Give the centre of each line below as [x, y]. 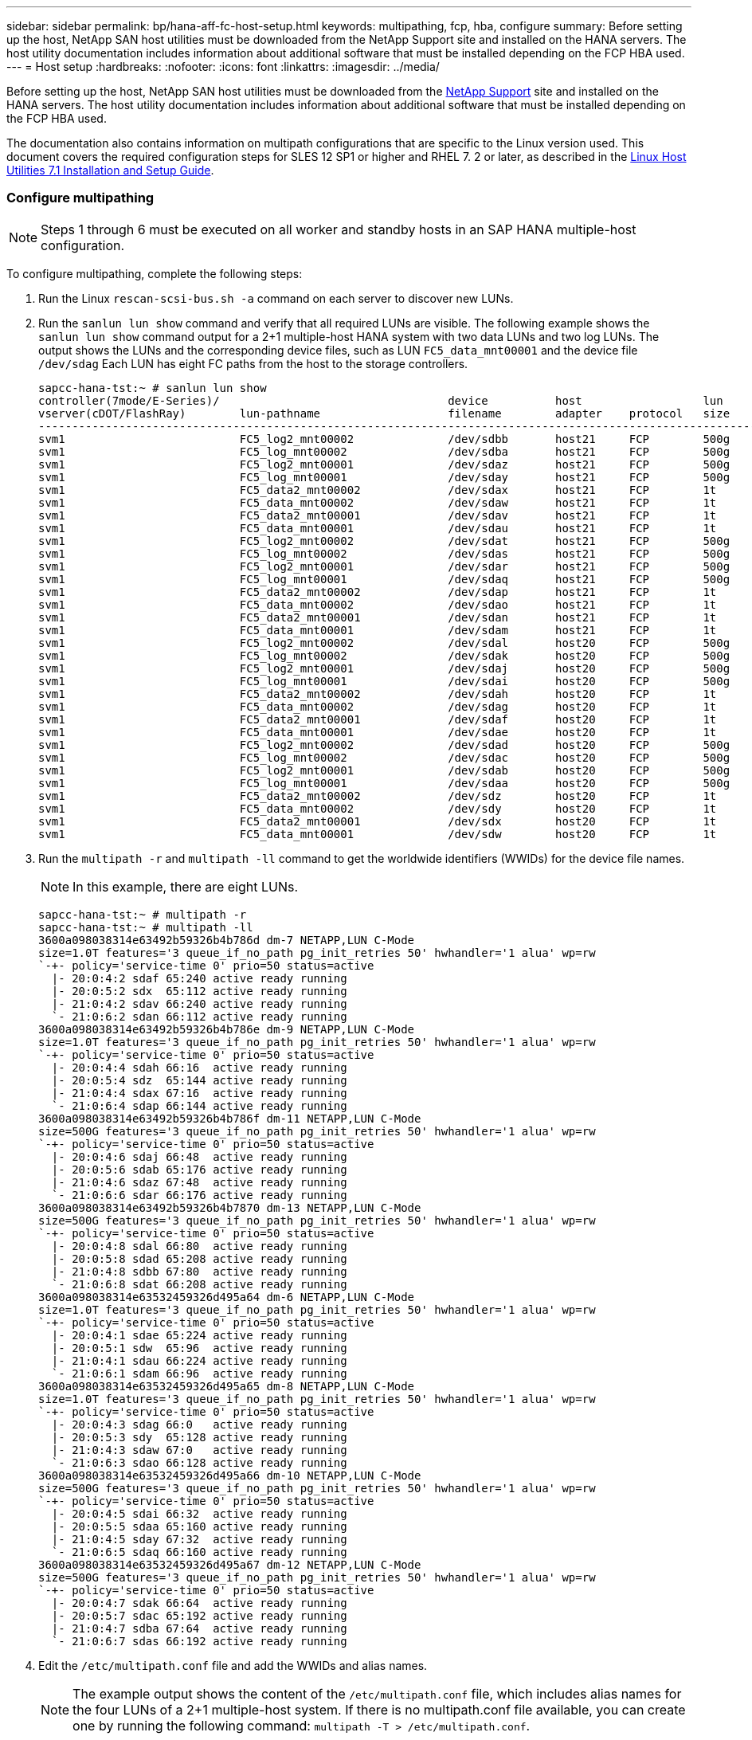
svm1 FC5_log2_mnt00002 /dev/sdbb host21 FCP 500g [384, 439]
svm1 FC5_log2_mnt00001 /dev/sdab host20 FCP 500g [384, 770]
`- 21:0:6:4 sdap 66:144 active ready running [199, 1105]
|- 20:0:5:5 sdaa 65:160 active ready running [199, 1526]
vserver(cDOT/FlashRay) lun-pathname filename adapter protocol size [384, 413]
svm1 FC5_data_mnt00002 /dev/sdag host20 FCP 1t [378, 706]
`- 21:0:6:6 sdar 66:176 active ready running [199, 1195]
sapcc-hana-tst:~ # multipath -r [143, 914]
